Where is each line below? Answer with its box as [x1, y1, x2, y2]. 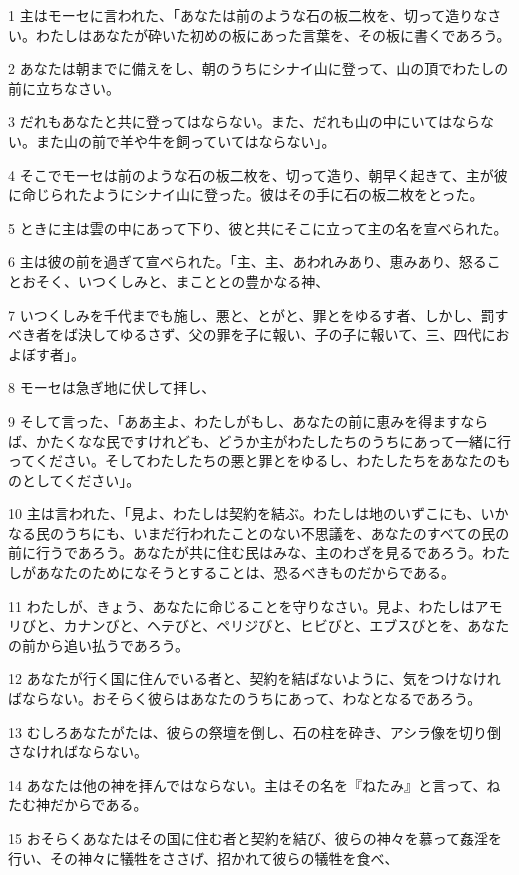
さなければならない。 [8, 741, 148, 762]
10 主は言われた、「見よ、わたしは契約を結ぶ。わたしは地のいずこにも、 [8, 503, 481, 524]
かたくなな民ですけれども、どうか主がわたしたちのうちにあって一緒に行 [35, 430, 511, 451]
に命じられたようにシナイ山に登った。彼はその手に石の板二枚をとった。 [8, 184, 484, 205]
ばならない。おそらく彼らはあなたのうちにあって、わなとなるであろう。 [8, 688, 482, 709]
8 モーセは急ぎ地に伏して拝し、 [8, 377, 216, 398]
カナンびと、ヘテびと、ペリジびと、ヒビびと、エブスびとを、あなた [63, 615, 510, 636]
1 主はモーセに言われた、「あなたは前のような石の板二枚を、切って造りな [8, 5, 488, 25]
